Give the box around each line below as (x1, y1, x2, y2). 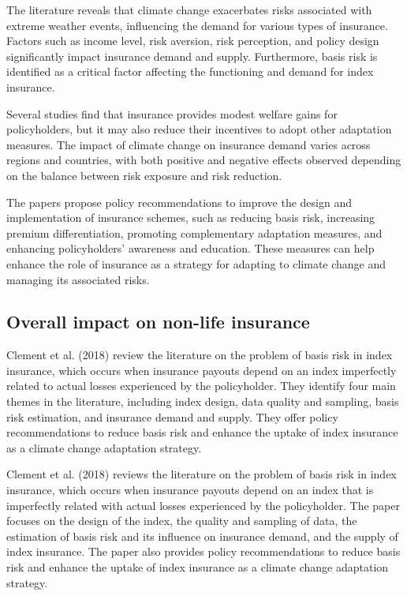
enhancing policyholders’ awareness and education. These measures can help (6, 240, 375, 257)
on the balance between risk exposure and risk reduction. (6, 167, 282, 183)
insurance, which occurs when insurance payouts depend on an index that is (6, 482, 374, 498)
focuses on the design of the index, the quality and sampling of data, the (6, 512, 357, 529)
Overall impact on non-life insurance (6, 309, 310, 334)
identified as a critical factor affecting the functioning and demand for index (6, 63, 374, 80)
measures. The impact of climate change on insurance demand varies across (6, 136, 371, 152)
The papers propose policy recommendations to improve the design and (6, 193, 352, 210)
